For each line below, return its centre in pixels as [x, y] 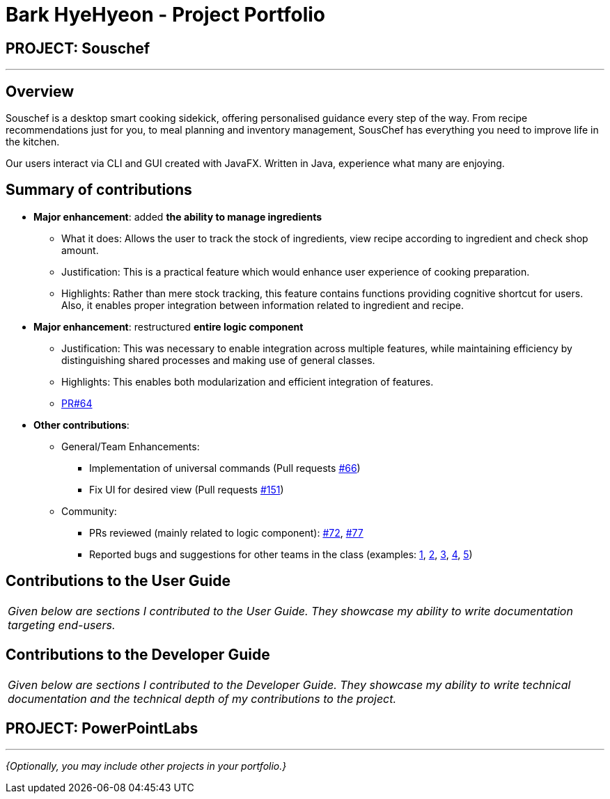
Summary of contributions [99, 190]
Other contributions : [81, 425]
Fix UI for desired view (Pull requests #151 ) [187, 489]
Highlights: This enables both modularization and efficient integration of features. [248, 381]
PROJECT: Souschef [78, 48]
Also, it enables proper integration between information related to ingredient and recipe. [263, 305]
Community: [89, 511]
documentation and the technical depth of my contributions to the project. [202, 698]
